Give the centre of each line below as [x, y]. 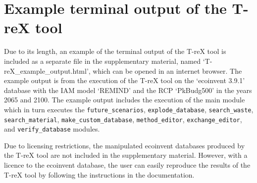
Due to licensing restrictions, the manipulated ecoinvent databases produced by [125, 145]
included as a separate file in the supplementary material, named [103, 61]
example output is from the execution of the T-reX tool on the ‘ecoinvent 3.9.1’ [125, 80]
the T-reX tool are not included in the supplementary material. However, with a [126, 155]
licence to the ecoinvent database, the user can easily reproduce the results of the [127, 165]
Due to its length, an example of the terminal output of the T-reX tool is [115, 51]
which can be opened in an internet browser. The [167, 70]
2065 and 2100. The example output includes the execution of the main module [125, 100]
